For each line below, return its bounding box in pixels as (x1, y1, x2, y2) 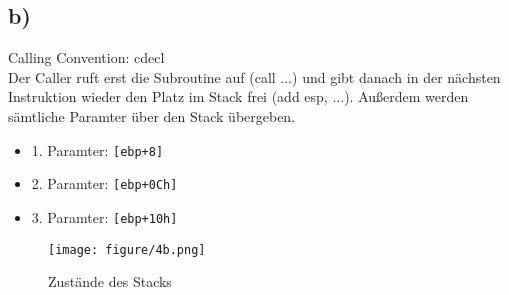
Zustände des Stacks (48, 271, 172, 292)
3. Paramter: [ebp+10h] (31, 206, 178, 227)
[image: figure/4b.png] (48, 242, 206, 257)
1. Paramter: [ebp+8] (31, 139, 164, 160)
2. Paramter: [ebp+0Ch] (31, 173, 178, 194)
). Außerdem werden (344, 86, 469, 107)
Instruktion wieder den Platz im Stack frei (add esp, (8, 86, 328, 107)
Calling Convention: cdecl (8, 47, 165, 68)
